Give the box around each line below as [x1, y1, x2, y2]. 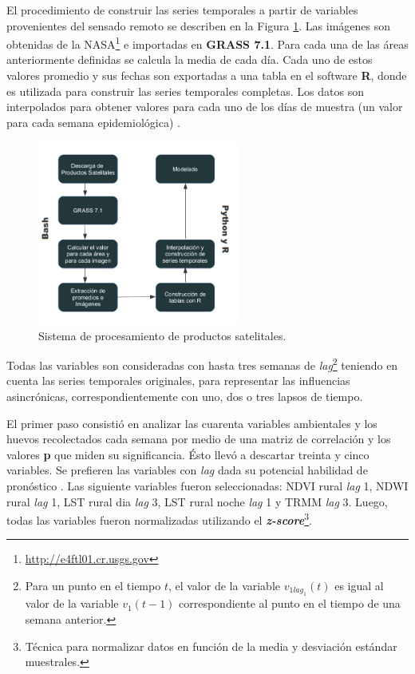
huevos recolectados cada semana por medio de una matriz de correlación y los [6, 430, 391, 447]
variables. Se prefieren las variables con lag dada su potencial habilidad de [6, 462, 368, 478]
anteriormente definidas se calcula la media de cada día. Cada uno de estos [6, 51, 373, 68]
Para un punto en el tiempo [25, 577, 161, 593]
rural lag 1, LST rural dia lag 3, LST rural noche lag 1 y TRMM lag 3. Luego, [6, 493, 388, 509]
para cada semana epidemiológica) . [6, 113, 180, 130]
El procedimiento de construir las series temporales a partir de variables [6, 2, 358, 18]
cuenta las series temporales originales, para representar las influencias [6, 372, 350, 389]
